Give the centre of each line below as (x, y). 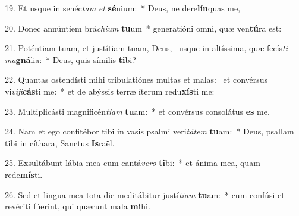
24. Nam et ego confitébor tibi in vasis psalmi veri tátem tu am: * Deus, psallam (149, 131)
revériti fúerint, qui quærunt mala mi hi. (78, 206)
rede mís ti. (24, 174)
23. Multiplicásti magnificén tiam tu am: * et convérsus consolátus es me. (137, 111)
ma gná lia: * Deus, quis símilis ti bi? (70, 59)
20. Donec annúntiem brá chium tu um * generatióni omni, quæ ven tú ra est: (143, 28)
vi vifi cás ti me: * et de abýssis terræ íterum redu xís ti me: (110, 91)
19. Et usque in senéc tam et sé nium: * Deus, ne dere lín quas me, (123, 8)
